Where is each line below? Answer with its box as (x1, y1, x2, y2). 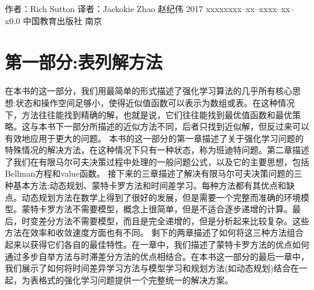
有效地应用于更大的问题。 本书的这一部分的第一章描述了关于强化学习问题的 (5, 131, 304, 144)
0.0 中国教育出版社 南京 (9, 14, 102, 27)
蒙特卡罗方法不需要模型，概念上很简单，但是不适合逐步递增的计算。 (21, 203, 292, 215)
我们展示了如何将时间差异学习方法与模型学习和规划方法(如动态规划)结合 (5, 262, 290, 274)
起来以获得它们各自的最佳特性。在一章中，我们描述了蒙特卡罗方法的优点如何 (5, 238, 309, 251)
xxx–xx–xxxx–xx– (228, 2, 295, 14)
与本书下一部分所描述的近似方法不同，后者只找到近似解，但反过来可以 (30, 120, 309, 133)
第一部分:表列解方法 (5, 49, 162, 74)
